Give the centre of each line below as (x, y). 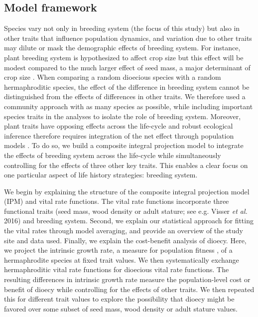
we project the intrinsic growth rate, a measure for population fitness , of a (118, 250)
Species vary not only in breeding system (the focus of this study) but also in (122, 28)
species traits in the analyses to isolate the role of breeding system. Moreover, (123, 116)
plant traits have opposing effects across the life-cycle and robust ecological (119, 126)
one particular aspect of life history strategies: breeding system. (101, 175)
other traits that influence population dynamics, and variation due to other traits (128, 38)
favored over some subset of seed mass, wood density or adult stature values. (121, 308)
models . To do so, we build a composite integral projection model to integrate (124, 145)
